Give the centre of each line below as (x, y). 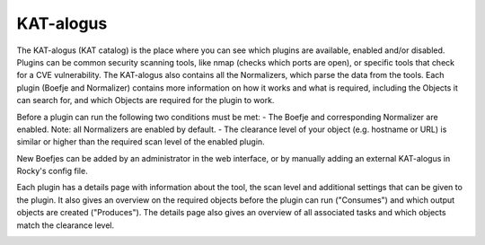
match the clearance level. (66, 225)
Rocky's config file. (53, 171)
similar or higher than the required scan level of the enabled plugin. (141, 142)
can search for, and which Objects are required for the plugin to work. (145, 101)
